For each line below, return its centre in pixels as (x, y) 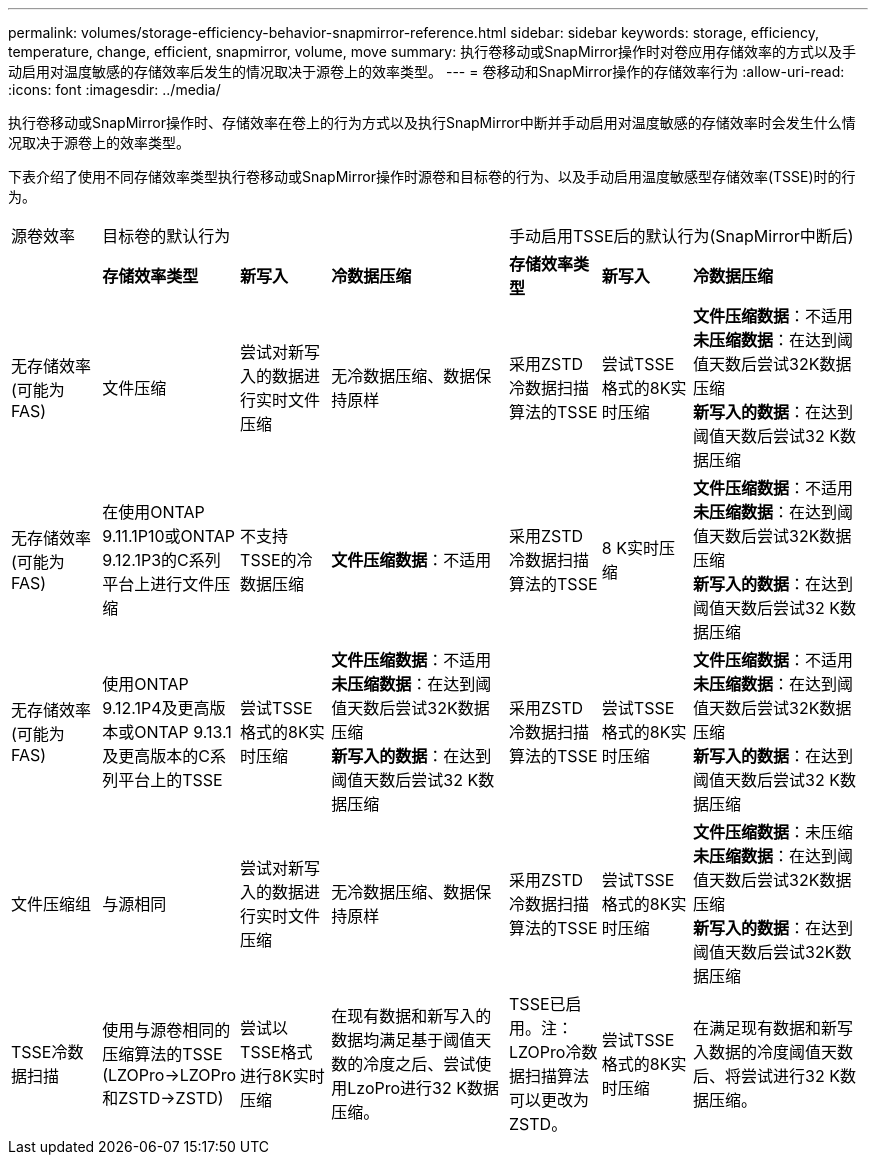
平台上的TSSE (170, 780)
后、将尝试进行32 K (766, 1076)
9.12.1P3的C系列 (161, 560)
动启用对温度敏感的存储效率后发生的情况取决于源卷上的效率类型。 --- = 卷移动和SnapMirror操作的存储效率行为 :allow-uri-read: (426, 71)
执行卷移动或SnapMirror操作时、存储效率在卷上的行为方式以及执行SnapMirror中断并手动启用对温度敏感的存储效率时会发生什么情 (432, 122)
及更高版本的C (156, 756)
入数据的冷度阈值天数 (773, 1052)
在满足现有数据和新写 (773, 1028)
